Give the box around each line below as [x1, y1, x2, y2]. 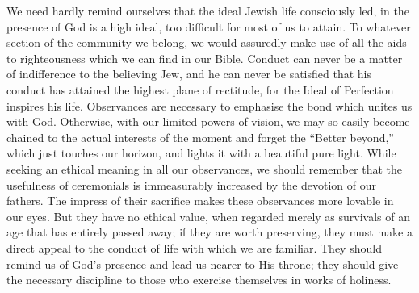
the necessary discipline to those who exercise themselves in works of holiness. [6, 271, 392, 288]
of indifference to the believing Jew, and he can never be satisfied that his [6, 65, 371, 82]
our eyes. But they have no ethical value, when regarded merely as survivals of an [6, 207, 410, 224]
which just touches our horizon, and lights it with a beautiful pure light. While [6, 144, 396, 161]
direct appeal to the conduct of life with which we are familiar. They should [6, 239, 382, 256]
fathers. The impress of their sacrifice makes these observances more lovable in [6, 192, 394, 209]
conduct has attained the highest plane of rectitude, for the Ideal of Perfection [6, 81, 394, 98]
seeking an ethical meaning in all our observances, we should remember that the [6, 160, 403, 177]
